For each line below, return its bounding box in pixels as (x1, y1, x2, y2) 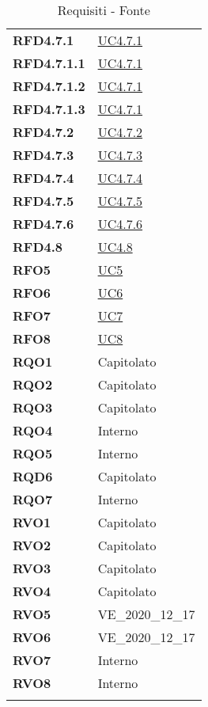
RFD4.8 (13, 238, 63, 256)
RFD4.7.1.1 (13, 54, 85, 72)
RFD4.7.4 (13, 169, 74, 187)
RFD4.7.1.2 (13, 77, 85, 95)
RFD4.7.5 (13, 192, 74, 210)
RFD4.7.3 (13, 146, 74, 164)
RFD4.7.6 (13, 215, 74, 233)
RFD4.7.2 (13, 123, 74, 141)
